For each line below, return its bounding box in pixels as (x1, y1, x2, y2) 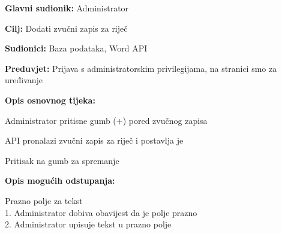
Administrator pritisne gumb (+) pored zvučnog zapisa (5, 114, 208, 126)
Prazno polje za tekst (5, 194, 83, 206)
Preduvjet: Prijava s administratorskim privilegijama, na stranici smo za (5, 62, 277, 74)
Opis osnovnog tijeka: (5, 93, 95, 106)
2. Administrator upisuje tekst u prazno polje (5, 218, 172, 230)
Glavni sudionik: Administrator (5, 2, 129, 14)
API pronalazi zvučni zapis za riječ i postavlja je (5, 134, 184, 147)
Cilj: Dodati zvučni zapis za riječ (5, 22, 128, 34)
